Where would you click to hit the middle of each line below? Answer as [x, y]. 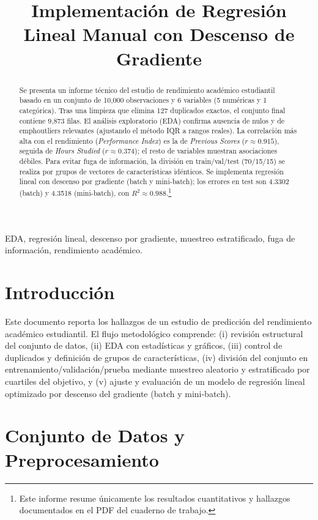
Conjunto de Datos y [95, 435]
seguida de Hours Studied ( [62, 151]
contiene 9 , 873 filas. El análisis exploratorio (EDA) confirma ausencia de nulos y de [152, 120]
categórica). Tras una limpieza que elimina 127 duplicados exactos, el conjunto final [152, 110]
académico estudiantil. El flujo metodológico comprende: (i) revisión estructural [154, 333]
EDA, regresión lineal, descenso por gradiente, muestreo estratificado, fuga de [150, 238]
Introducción [60, 292]
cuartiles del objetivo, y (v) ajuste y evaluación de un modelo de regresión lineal [155, 381]
